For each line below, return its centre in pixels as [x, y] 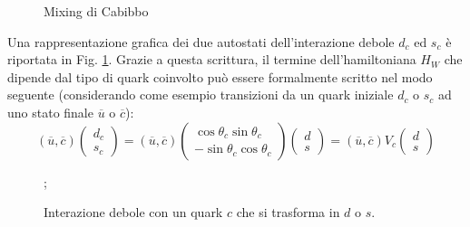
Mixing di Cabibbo [96, 11]
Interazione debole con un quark [133, 212]
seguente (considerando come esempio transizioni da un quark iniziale [201, 95]
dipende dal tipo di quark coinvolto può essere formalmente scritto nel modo [220, 76]
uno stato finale [50, 112]
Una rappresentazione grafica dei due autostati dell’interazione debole [201, 41]
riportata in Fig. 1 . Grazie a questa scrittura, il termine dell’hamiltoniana [212, 59]
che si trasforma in [288, 212]
